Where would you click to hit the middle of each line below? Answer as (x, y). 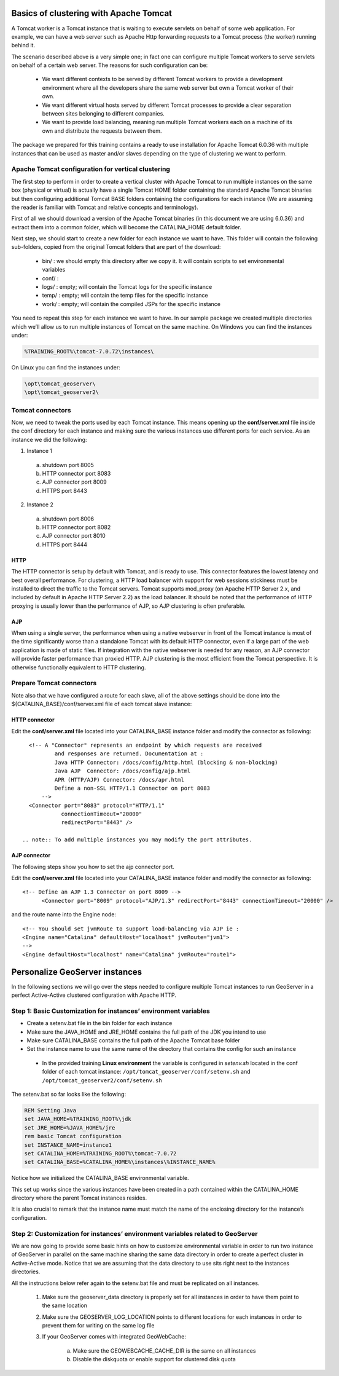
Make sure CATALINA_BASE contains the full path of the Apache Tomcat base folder (134, 1040)
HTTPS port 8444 (65, 545)
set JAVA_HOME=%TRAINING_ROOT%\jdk (78, 1119)
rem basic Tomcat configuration (73, 1136)
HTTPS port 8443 (64, 490)
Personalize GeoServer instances (77, 972)
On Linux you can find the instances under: (66, 367)
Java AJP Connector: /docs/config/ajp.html (123, 771)
